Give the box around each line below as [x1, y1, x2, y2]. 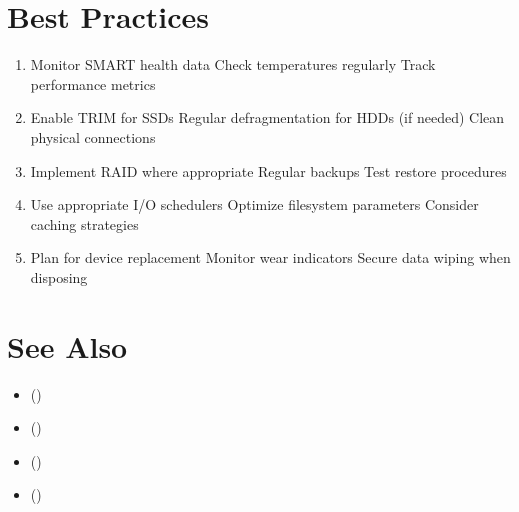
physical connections [30, 126, 156, 147]
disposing [30, 266, 88, 287]
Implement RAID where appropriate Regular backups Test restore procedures [30, 160, 507, 181]
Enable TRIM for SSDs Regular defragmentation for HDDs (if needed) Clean [30, 107, 505, 128]
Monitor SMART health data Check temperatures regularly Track [30, 54, 436, 75]
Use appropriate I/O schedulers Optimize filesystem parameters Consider [30, 194, 479, 215]
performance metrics [30, 73, 156, 94]
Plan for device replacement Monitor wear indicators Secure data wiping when [30, 247, 511, 268]
